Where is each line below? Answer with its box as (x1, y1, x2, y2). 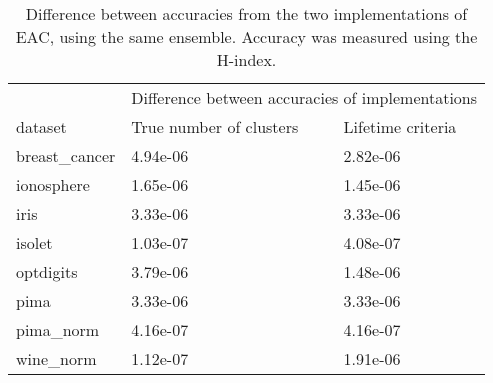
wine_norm (16, 347, 97, 370)
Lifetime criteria (343, 115, 457, 138)
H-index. (216, 48, 277, 71)
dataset (16, 115, 67, 138)
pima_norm (16, 318, 100, 341)
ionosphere (16, 173, 90, 196)
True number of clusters (131, 115, 299, 138)
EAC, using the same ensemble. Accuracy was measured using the (15, 25, 478, 48)
